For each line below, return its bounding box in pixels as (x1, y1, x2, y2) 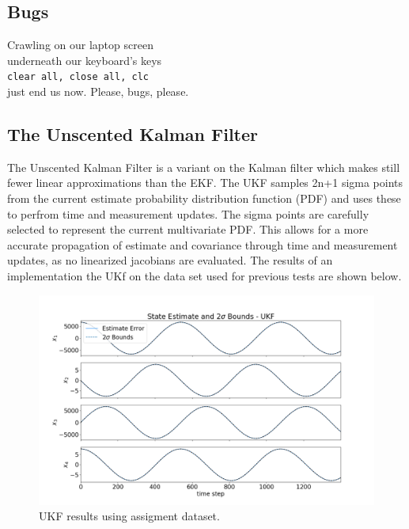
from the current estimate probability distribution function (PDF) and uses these (7, 190, 401, 207)
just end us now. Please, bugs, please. (7, 83, 189, 100)
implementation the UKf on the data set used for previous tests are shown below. (7, 268, 402, 284)
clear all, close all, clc (7, 71, 149, 83)
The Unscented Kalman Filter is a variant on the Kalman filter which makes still (7, 158, 400, 175)
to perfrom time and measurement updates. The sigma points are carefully (7, 205, 369, 222)
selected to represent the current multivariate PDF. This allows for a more (7, 221, 369, 238)
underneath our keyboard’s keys (7, 51, 162, 68)
